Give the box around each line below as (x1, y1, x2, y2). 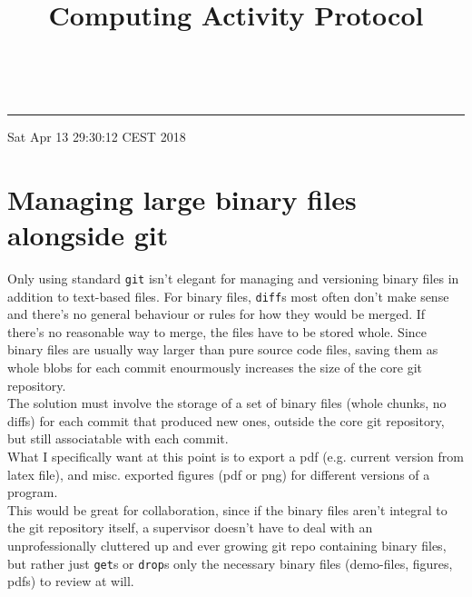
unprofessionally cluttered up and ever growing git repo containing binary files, (7, 535, 447, 554)
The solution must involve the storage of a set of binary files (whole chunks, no (7, 393, 447, 413)
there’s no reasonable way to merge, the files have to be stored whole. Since (7, 322, 428, 341)
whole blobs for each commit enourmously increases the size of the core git (7, 357, 423, 376)
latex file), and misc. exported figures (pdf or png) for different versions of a (7, 464, 430, 483)
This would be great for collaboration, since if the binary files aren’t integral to (7, 500, 447, 519)
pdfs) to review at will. (7, 572, 134, 591)
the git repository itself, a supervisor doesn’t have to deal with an (7, 518, 373, 537)
